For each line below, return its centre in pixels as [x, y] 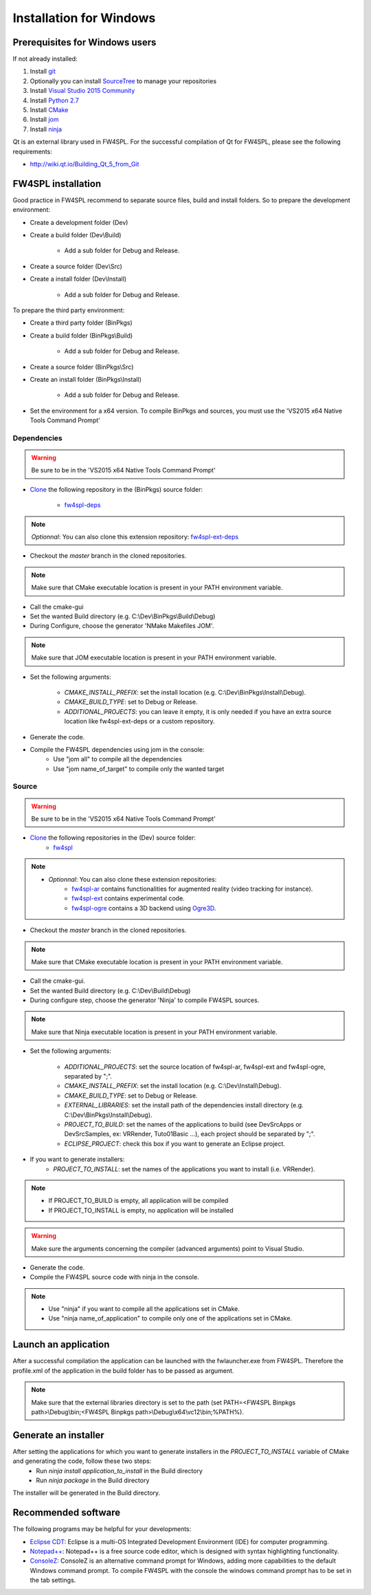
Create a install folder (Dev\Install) [78, 279]
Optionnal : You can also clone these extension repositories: [133, 879]
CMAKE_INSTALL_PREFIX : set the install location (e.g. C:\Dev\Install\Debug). [173, 1086]
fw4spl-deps [82, 505]
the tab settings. [53, 1580]
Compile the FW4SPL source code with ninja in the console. [114, 1277]
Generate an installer [58, 1435]
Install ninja [46, 129]
